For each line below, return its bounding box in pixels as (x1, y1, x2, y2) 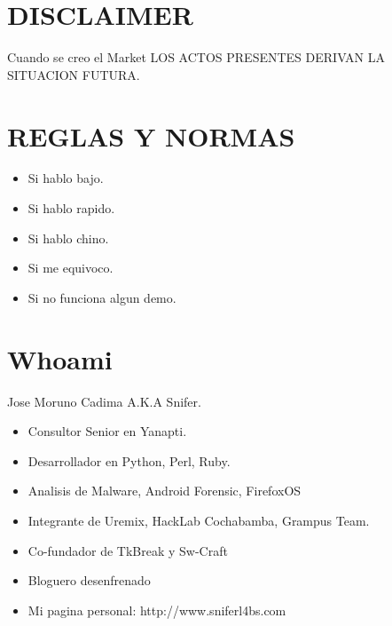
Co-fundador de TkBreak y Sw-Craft (27, 541, 228, 559)
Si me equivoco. (27, 258, 114, 277)
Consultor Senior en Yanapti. (27, 422, 187, 440)
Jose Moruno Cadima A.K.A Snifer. (7, 392, 201, 410)
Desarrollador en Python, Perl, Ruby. (27, 451, 231, 470)
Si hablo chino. (27, 228, 109, 247)
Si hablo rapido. (27, 199, 115, 218)
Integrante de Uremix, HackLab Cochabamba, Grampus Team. (27, 511, 370, 529)
